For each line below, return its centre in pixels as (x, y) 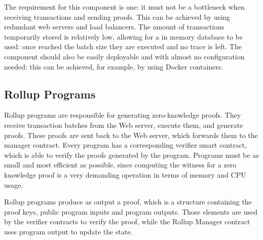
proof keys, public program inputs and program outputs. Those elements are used (131, 211)
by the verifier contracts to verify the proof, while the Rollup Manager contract (127, 221)
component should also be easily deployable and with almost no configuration (124, 56)
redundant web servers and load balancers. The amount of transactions (114, 27)
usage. (14, 184)
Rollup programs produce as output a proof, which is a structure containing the (128, 202)
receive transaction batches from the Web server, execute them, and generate (124, 125)
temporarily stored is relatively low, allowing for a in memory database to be (124, 36)
